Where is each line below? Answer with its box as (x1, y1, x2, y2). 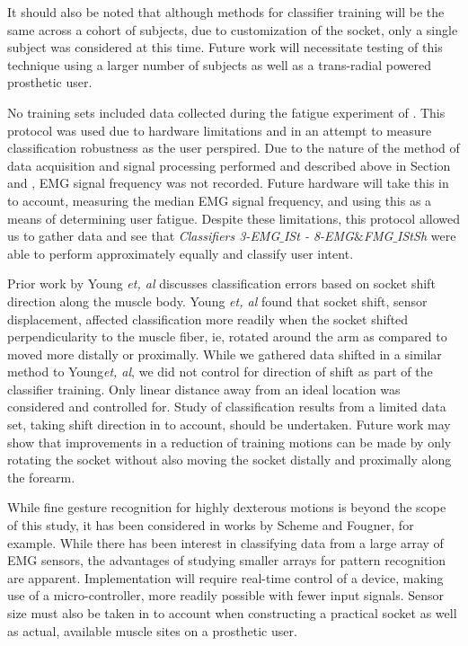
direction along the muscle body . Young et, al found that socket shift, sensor (7, 291, 428, 310)
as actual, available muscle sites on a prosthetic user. (7, 621, 297, 640)
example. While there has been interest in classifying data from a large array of (7, 533, 444, 552)
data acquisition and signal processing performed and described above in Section (7, 155, 451, 174)
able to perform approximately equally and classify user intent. (7, 243, 354, 262)
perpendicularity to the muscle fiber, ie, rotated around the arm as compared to (7, 327, 447, 346)
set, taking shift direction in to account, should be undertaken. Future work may (7, 415, 451, 434)
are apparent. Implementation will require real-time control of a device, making (7, 568, 444, 587)
